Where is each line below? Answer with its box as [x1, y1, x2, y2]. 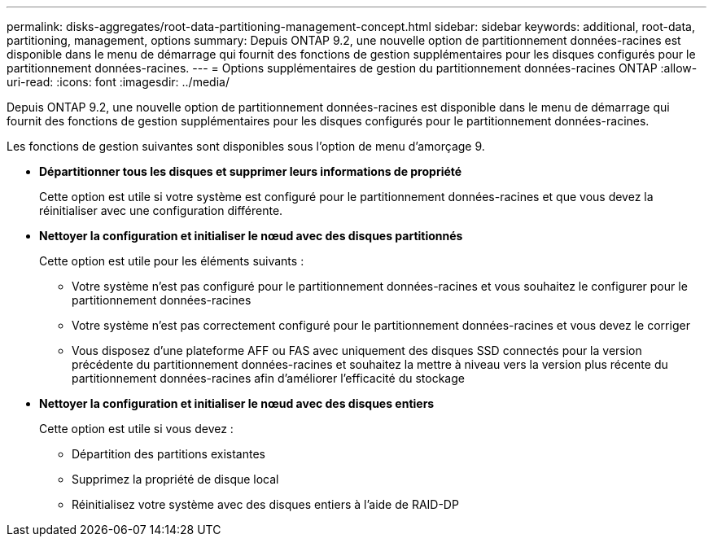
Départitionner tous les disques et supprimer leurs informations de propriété [39, 164, 462, 178]
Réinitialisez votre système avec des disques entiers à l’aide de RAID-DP [72, 497, 459, 511]
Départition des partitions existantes [72, 447, 265, 461]
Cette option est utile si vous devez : [39, 422, 234, 436]
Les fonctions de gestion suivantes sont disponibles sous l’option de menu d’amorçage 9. [7, 139, 485, 153]
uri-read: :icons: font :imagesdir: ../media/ [7, 75, 230, 89]
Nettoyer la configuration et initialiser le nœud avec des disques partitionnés [39, 229, 463, 243]
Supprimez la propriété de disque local [72, 472, 279, 486]
